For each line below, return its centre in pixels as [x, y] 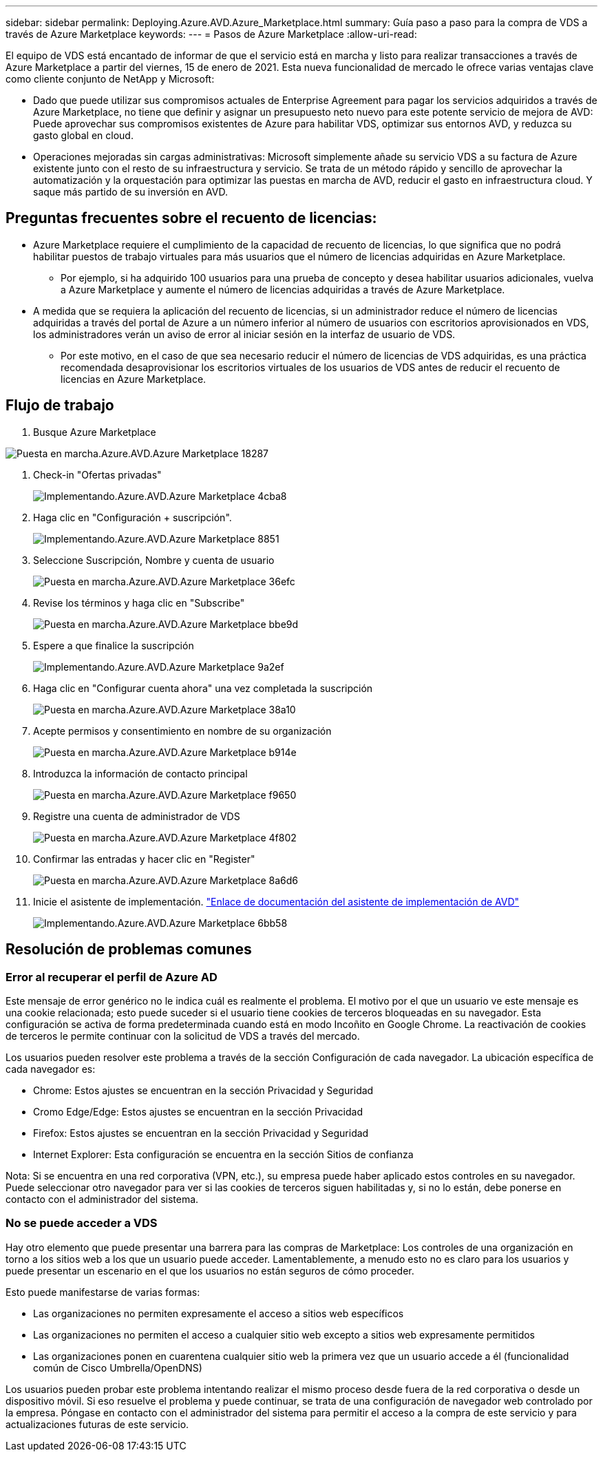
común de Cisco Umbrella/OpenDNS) [118, 1367]
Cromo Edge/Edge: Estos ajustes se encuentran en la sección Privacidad [198, 1111]
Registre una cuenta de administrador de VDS [137, 816]
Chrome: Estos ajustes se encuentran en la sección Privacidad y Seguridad [203, 1090]
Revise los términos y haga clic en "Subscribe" [139, 602]
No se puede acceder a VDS [82, 1223]
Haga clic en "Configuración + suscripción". [133, 517]
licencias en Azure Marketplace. [134, 379]
